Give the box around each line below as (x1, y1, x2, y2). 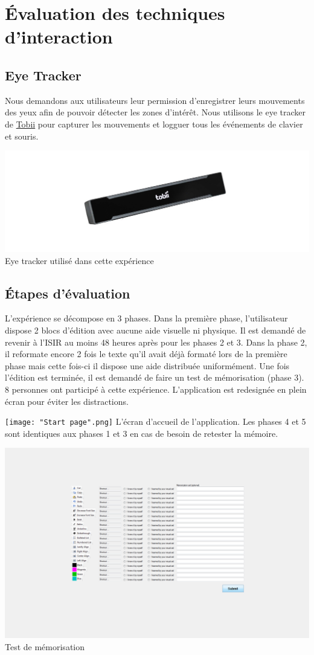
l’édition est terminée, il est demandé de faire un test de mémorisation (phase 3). (5, 371, 304, 384)
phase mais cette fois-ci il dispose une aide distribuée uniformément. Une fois (5, 359, 290, 372)
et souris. (5, 129, 39, 142)
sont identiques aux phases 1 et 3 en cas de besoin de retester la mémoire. (5, 427, 278, 439)
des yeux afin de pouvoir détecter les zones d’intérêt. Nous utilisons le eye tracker (5, 106, 306, 118)
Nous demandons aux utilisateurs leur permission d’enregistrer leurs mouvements (5, 94, 305, 106)
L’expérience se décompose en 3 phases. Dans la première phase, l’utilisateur (5, 312, 288, 324)
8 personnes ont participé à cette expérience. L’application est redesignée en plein (5, 382, 307, 395)
